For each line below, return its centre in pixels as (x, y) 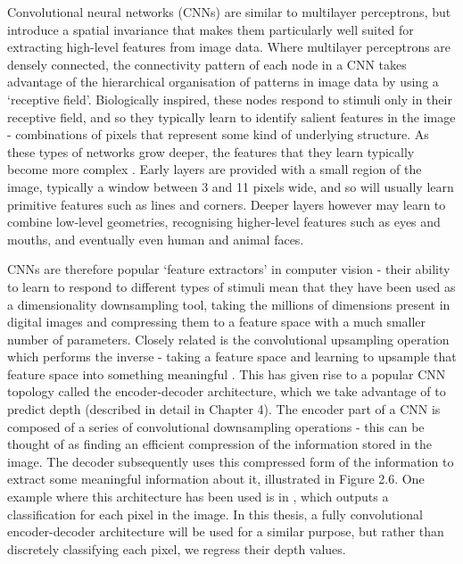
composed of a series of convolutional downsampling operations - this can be (216, 426)
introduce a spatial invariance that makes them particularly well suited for (211, 29)
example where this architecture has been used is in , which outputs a (198, 497)
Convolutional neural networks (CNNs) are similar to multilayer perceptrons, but (229, 12)
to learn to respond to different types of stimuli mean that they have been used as (231, 286)
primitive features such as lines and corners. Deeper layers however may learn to (227, 204)
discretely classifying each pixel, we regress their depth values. (177, 548)
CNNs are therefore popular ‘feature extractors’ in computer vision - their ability (229, 269)
